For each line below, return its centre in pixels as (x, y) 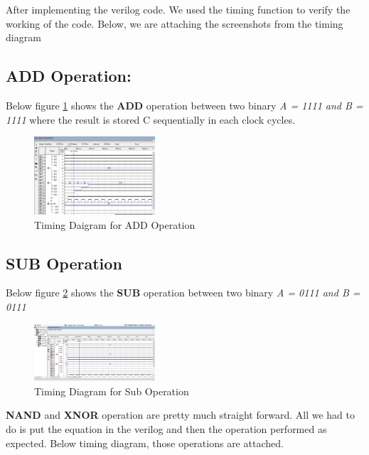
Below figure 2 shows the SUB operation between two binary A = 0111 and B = (183, 293)
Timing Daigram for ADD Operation (115, 224)
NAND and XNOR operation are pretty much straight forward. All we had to (181, 415)
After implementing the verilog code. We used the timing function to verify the (178, 9)
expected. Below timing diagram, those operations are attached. (145, 443)
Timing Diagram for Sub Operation (112, 391)
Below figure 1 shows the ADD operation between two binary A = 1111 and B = (184, 105)
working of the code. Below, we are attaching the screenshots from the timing (175, 23)
